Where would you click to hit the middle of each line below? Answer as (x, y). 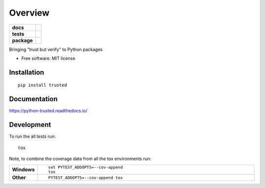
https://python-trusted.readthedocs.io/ (48, 111)
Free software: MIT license (48, 58)
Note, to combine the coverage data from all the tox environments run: (80, 159)
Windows (23, 170)
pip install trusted (42, 85)
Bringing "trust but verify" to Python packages (56, 49)
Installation (26, 72)
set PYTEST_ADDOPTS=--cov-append (85, 167)
